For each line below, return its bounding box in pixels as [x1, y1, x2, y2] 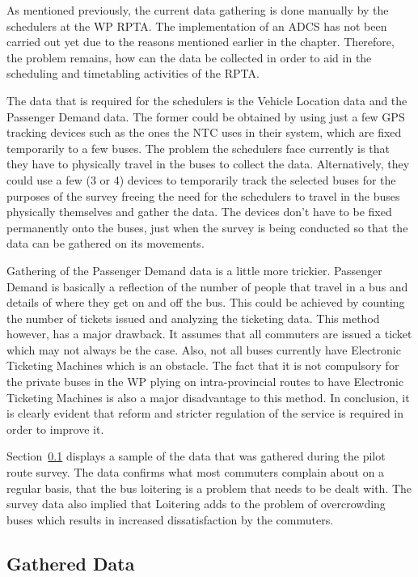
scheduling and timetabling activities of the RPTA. [6, 65, 260, 82]
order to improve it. [6, 420, 104, 437]
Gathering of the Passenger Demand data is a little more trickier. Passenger [6, 261, 382, 278]
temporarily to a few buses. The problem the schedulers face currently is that [6, 139, 390, 156]
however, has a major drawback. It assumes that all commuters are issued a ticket [6, 325, 412, 342]
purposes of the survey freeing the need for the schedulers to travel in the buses [6, 187, 400, 204]
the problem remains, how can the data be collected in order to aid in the [6, 49, 372, 66]
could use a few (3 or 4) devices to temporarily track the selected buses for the [6, 171, 396, 188]
